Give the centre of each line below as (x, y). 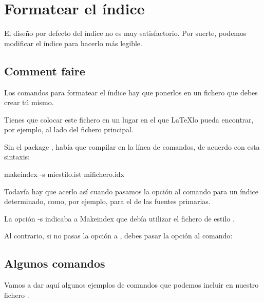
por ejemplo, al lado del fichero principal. (69, 129)
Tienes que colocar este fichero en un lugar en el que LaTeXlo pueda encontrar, (129, 119)
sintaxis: (17, 157)
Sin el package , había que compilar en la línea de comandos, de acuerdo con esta (132, 146)
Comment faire (45, 71)
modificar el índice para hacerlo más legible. (73, 43)
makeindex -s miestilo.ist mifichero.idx (64, 174)
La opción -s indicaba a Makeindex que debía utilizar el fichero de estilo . (119, 218)
